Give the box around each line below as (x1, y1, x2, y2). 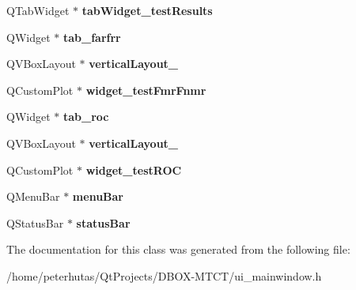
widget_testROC (85, 161, 182, 178)
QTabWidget (6, 2, 70, 18)
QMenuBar (6, 188, 60, 205)
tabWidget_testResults (81, 2, 213, 18)
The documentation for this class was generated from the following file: (6, 241, 350, 258)
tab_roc (62, 108, 109, 125)
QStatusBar (6, 214, 64, 231)
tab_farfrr (62, 28, 121, 45)
